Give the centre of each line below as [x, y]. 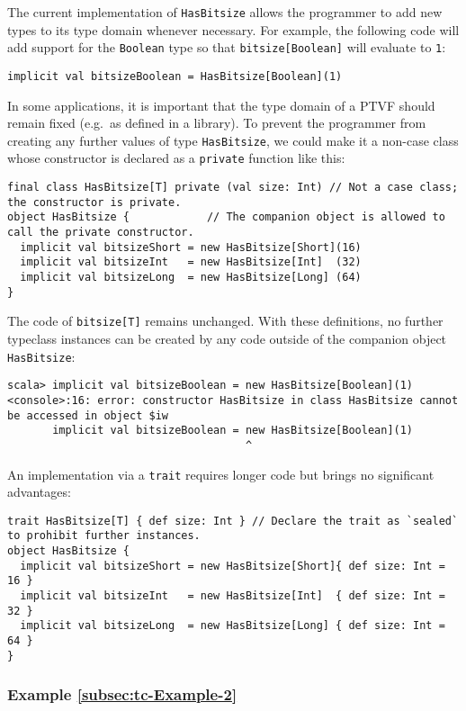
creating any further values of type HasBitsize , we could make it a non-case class [233, 140]
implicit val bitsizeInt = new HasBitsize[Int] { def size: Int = [233, 596]
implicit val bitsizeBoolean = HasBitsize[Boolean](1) [175, 76]
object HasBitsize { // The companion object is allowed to [226, 217]
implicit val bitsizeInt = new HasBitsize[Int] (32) [191, 262]
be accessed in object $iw [88, 415]
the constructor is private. [94, 202]
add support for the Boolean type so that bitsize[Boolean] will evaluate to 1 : [227, 47]
